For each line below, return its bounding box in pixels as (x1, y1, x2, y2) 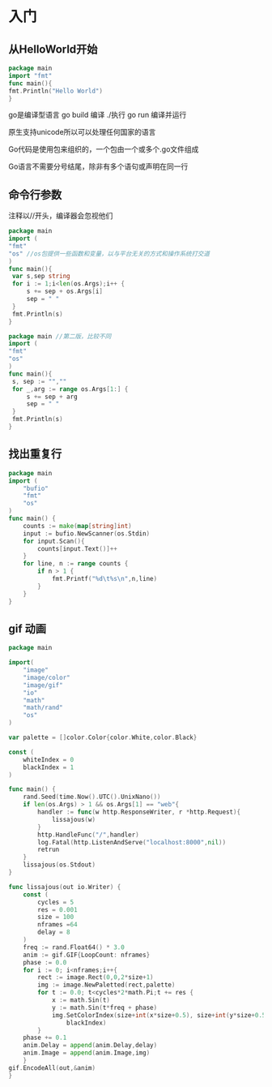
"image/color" (23, 673, 70, 681)
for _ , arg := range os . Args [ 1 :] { (11, 385, 129, 393)
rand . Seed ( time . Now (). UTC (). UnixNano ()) (23, 793, 161, 801)
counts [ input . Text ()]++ (37, 544, 117, 552)
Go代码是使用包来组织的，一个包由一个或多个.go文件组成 (8, 144, 199, 154)
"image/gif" (23, 681, 63, 690)
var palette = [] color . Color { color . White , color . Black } (8, 733, 198, 742)
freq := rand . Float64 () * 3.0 (23, 943, 125, 952)
